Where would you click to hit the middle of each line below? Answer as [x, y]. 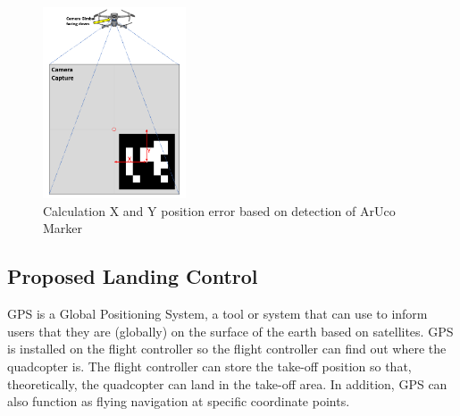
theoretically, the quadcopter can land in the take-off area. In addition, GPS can [227, 383]
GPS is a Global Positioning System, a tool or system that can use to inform [217, 314]
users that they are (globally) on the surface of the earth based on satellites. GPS [230, 331]
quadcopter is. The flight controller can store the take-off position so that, [209, 366]
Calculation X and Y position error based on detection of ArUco [219, 210]
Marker [63, 228]
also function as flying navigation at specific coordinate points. [179, 401]
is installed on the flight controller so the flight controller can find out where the [227, 349]
